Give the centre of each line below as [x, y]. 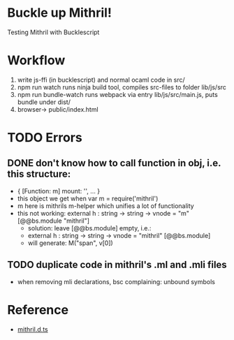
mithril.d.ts [32, 329]
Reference [38, 310]
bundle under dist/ [44, 102]
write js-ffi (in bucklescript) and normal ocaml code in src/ [101, 80]
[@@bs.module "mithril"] [53, 221]
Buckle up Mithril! [59, 13]
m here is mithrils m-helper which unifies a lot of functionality [105, 206]
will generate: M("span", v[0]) [70, 243]
